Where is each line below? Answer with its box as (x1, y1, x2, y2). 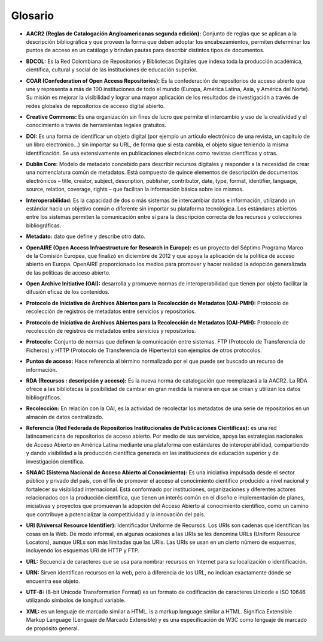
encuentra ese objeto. (26, 577, 80, 585)
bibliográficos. (26, 393, 62, 401)
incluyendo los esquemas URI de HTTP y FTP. (26, 547, 140, 554)
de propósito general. (26, 624, 79, 632)
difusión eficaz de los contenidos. (26, 288, 110, 296)
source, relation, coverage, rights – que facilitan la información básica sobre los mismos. (26, 186, 244, 193)
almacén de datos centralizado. (26, 413, 104, 420)
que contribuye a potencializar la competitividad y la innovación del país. (26, 510, 206, 518)
